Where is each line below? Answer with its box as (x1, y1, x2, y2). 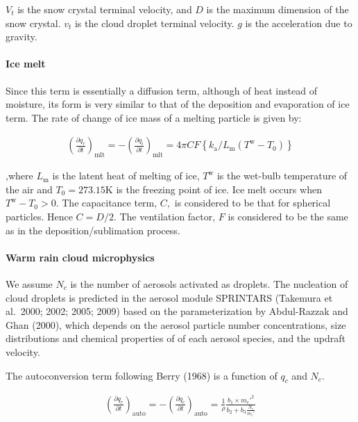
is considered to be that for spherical (174, 195, 331, 210)
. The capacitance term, (56, 195, 157, 210)
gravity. (6, 29, 37, 44)
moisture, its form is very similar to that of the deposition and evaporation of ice (6, 97, 350, 111)
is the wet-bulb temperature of (216, 168, 348, 183)
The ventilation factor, (119, 209, 216, 223)
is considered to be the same (228, 209, 348, 223)
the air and (6, 181, 53, 196)
